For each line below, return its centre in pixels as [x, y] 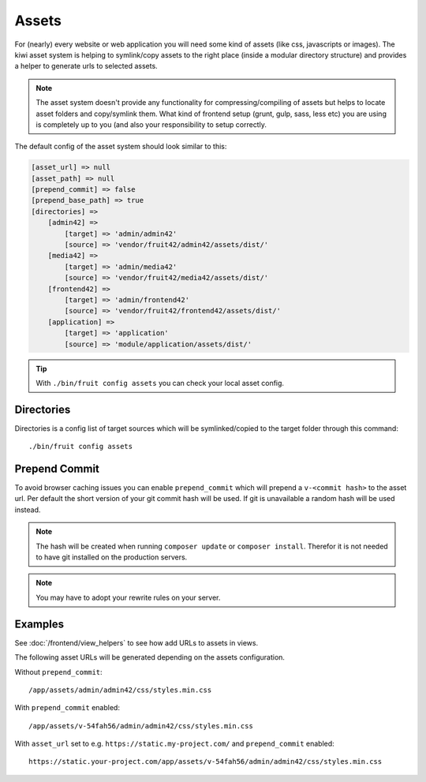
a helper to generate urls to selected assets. [86, 66]
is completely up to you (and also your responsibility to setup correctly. [151, 124]
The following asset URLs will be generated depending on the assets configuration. [150, 657]
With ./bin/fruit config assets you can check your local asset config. [160, 383]
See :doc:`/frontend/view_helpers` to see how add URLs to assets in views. [136, 642]
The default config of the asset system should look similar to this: [121, 147]
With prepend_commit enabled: [67, 708]
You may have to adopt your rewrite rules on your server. [128, 597]
